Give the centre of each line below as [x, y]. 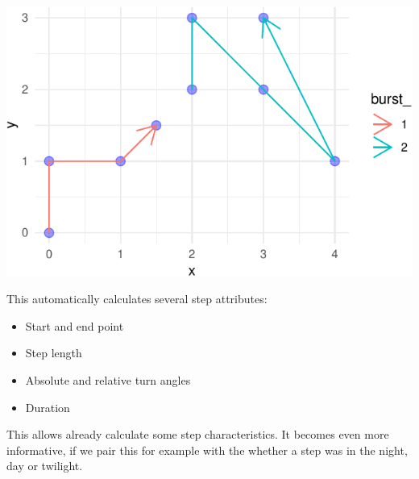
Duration [48, 407]
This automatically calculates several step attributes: [137, 299]
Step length [54, 353]
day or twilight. [45, 466]
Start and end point [75, 325]
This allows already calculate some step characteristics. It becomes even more [198, 434]
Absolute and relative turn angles [108, 380]
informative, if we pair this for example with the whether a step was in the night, [207, 450]
